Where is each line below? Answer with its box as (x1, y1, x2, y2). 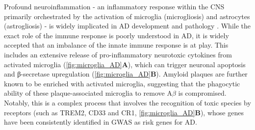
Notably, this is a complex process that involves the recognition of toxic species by (4, 97, 251, 107)
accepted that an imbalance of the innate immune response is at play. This (4, 40, 229, 50)
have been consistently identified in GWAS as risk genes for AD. (4, 117, 197, 127)
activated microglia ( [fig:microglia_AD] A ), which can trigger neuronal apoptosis (4, 59, 246, 69)
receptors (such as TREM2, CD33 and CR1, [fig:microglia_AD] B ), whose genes (4, 107, 244, 117)
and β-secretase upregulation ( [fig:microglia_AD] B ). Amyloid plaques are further (4, 69, 248, 79)
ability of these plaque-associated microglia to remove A (4, 88, 172, 98)
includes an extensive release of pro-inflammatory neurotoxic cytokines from (4, 49, 232, 59)
